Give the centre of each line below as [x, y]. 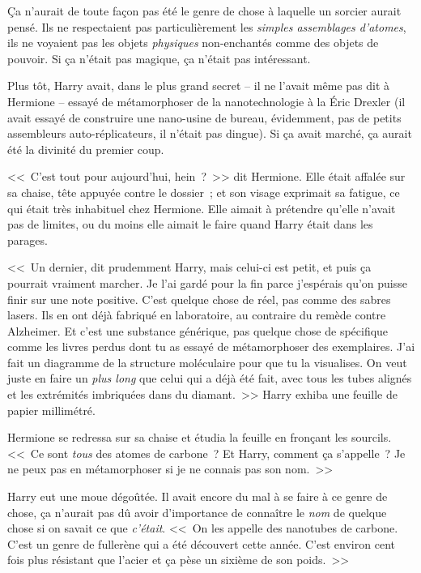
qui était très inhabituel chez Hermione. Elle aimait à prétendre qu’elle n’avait [202, 208]
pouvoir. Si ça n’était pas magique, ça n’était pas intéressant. [159, 58]
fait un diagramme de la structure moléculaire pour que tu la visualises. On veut [207, 362]
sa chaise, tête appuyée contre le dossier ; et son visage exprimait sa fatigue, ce [204, 192]
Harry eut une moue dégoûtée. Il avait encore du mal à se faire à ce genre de [198, 496]
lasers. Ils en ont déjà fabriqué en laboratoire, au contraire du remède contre [197, 315]
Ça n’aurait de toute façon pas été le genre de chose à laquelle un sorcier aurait [204, 11]
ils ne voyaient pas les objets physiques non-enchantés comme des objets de [193, 43]
